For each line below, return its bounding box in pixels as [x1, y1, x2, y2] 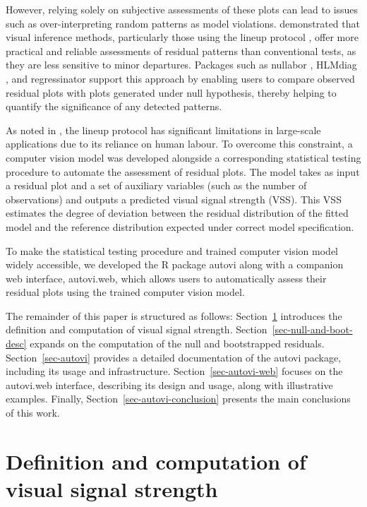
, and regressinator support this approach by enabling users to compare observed [6, 71, 355, 85]
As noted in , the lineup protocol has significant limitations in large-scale [6, 122, 321, 137]
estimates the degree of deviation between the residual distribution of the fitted [6, 205, 349, 220]
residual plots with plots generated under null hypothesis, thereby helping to [6, 85, 337, 100]
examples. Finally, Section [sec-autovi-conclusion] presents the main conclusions [6, 391, 351, 406]
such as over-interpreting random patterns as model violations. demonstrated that [6, 16, 360, 30]
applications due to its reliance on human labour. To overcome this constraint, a [6, 136, 353, 151]
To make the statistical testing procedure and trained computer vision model [6, 243, 339, 258]
